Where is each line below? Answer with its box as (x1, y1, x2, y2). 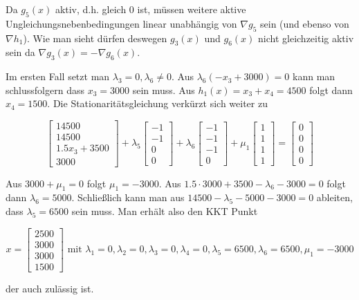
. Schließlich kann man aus (71, 190, 185, 205)
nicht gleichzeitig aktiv (258, 30, 354, 45)
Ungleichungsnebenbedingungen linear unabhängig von (6, 16, 237, 30)
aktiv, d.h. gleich (55, 2, 127, 16)
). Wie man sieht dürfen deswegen (23, 30, 167, 45)
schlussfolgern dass (6, 82, 84, 97)
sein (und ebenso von (260, 16, 349, 30)
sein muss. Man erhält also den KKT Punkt (71, 203, 258, 218)
